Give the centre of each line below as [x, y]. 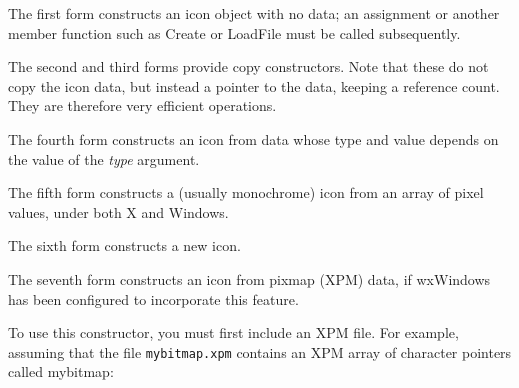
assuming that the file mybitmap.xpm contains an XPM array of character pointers [260, 351]
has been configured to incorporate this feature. [153, 298]
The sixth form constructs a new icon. [124, 245]
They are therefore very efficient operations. [142, 105]
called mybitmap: [61, 371]
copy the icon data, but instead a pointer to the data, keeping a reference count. [254, 85]
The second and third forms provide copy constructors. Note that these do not [248, 66]
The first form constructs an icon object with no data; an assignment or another [254, 13]
